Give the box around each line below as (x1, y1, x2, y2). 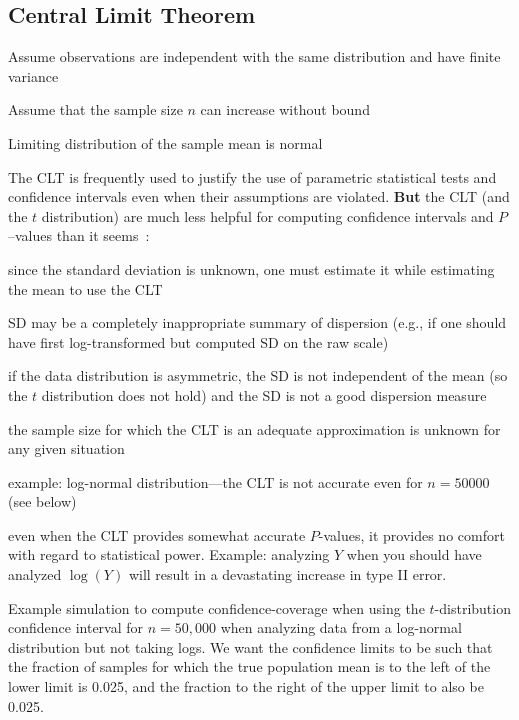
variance (8, 65, 59, 86)
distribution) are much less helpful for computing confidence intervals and (41, 205, 494, 226)
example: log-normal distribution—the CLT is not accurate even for (8, 471, 423, 492)
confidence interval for (8, 617, 144, 638)
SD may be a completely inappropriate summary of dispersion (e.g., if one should (8, 312, 507, 333)
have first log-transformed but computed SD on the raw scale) (8, 331, 389, 352)
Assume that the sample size (8, 99, 183, 120)
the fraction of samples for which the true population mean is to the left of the (8, 656, 491, 677)
